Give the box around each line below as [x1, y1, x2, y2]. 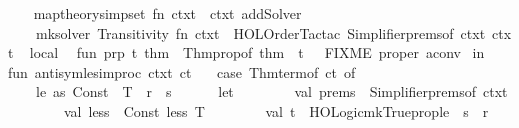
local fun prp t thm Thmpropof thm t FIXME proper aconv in [29, 42, 485, 63]
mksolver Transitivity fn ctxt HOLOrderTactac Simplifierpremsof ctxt [35, 22, 486, 43]
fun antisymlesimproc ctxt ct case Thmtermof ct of [8, 61, 356, 82]
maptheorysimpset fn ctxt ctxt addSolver [33, 3, 302, 23]
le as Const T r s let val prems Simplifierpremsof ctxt [35, 81, 508, 102]
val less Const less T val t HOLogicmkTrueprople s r [63, 100, 489, 121]
